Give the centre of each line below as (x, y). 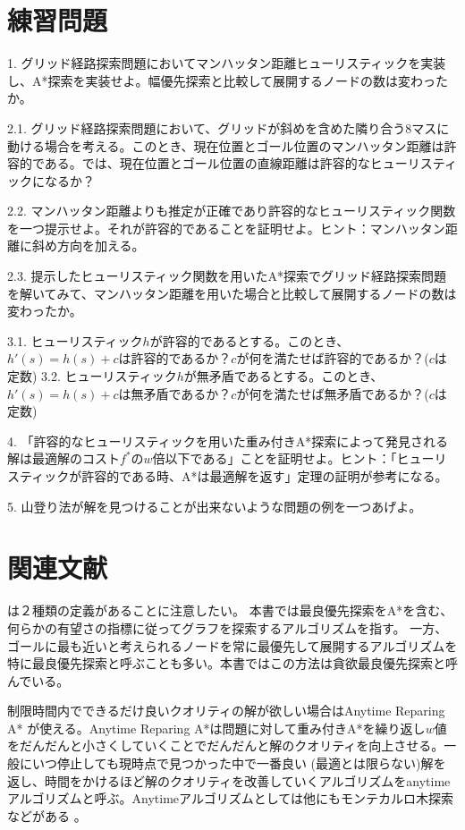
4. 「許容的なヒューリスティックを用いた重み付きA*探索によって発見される (228, 440)
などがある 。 (47, 815)
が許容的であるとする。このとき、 (249, 340)
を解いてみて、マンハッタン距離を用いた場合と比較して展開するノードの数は (232, 293)
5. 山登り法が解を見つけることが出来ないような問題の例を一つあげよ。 (215, 506)
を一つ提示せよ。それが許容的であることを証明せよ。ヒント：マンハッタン (226, 228)
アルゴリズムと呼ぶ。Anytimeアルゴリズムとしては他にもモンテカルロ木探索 (230, 798)
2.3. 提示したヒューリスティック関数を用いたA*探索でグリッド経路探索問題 (227, 276)
